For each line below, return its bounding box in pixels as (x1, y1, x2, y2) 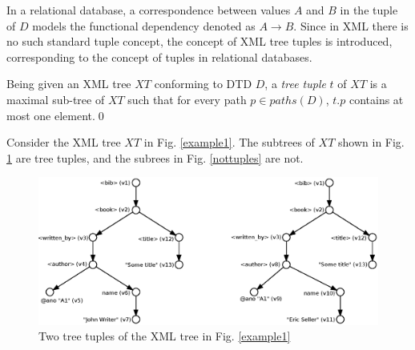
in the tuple (340, 2, 398, 18)
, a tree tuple (264, 75, 326, 92)
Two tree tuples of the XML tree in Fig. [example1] (38, 328, 291, 344)
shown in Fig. (338, 134, 405, 151)
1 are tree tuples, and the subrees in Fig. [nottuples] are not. (6, 149, 304, 166)
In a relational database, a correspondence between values (6, 2, 291, 18)
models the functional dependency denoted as (32, 17, 256, 34)
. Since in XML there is (293, 17, 409, 34)
